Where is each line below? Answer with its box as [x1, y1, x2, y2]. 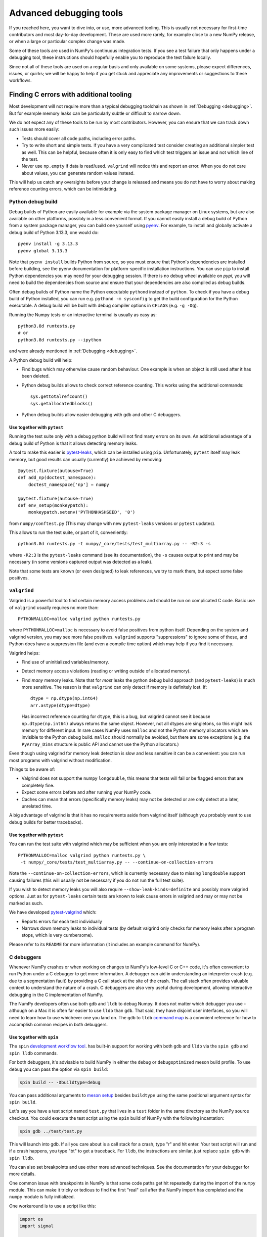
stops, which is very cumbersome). [21, 932, 93, 938]
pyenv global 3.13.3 [18, 248, 68, 253]
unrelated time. [21, 803, 52, 809]
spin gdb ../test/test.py [19, 1128, 83, 1134]
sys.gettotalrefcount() [30, 394, 88, 399]
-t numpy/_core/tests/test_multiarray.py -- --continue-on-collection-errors [20, 859, 214, 865]
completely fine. [21, 782, 54, 788]
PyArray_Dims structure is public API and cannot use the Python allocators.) [21, 741, 179, 747]
